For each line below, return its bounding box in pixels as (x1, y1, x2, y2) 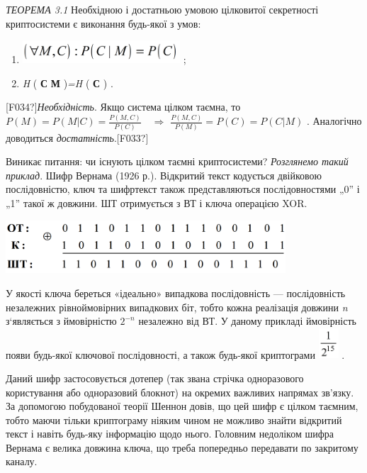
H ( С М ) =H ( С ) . (22, 75, 113, 90)
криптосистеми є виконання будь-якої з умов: (6, 16, 201, 30)
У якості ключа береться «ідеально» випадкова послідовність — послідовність (6, 285, 346, 300)
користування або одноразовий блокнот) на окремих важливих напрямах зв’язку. (6, 384, 354, 399)
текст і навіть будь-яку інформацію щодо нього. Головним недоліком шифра (6, 426, 334, 441)
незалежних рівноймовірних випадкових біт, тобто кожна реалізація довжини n (6, 299, 348, 314)
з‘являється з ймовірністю (6, 313, 117, 328)
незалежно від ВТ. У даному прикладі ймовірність (138, 313, 356, 328)
